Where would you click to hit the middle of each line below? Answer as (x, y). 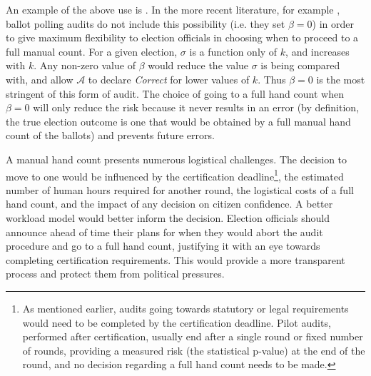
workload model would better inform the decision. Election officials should (168, 217)
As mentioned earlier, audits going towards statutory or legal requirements (185, 308)
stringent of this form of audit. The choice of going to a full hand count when (175, 93)
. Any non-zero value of (85, 65)
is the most (341, 79)
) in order (333, 23)
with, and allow (40, 79)
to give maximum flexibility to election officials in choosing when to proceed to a (182, 37)
